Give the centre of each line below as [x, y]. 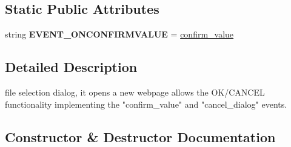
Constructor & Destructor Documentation [140, 136]
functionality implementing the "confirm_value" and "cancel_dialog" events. [146, 104]
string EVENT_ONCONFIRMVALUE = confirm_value [119, 34]
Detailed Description [71, 67]
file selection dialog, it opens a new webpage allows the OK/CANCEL [135, 92]
